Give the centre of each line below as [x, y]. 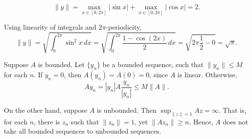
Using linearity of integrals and [50, 27]
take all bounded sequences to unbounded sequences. [83, 131]
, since [159, 75]
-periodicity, [124, 27]
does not [236, 121]
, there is [47, 121]
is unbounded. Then [126, 110]
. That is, [233, 110]
